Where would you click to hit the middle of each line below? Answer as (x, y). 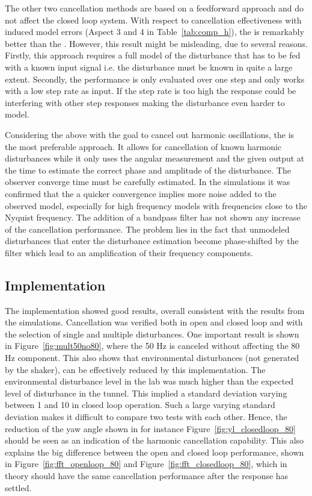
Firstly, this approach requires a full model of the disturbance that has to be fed (153, 55)
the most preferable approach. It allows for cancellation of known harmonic (143, 146)
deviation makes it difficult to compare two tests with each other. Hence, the (146, 417)
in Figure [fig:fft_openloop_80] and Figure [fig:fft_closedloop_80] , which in (146, 464)
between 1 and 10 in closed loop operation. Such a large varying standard (140, 405)
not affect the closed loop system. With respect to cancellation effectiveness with (153, 20)
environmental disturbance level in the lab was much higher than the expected (149, 381)
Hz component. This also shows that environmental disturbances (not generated (152, 358)
